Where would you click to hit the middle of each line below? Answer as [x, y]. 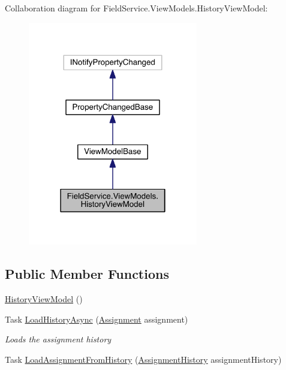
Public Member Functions [87, 274]
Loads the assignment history [58, 339]
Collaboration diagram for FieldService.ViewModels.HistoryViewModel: [136, 8]
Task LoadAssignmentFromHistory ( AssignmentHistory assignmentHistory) [143, 359]
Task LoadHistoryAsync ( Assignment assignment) [97, 319]
